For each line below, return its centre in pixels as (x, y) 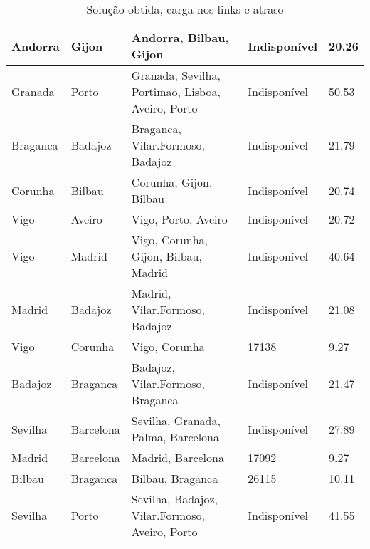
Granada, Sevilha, (176, 75)
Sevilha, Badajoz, (174, 499)
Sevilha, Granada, (176, 420)
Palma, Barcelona (175, 437)
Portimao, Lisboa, (176, 91)
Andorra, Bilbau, (180, 37)
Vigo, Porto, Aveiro (179, 219)
